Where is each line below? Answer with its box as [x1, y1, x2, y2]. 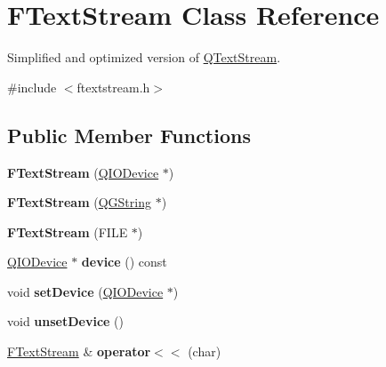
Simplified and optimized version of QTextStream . [7, 48, 281, 67]
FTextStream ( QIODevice [7, 163, 159, 181]
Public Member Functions [7, 121, 251, 148]
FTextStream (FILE [7, 222, 128, 241]
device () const [81, 252, 167, 271]
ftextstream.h [76, 77, 150, 96]
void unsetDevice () [7, 312, 125, 331]
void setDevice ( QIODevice [7, 282, 164, 300]
